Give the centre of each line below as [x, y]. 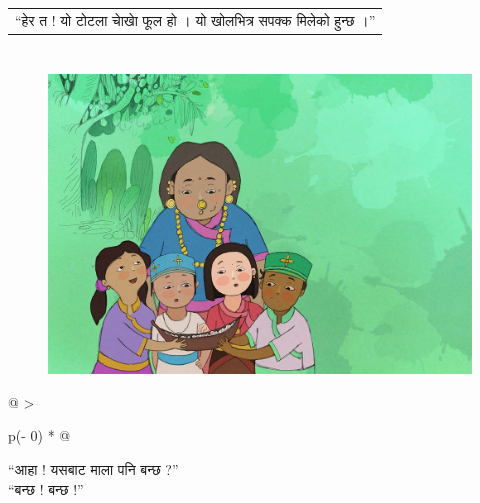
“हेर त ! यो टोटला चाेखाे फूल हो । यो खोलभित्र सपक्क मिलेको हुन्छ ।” [195, 19]
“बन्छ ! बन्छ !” [46, 488]
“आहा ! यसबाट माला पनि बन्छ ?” [93, 469]
